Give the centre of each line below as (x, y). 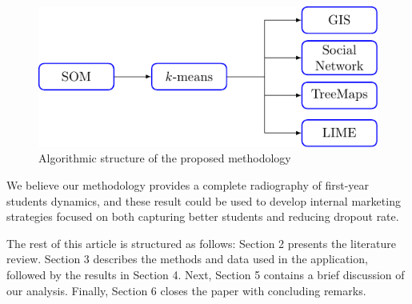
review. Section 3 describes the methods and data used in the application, (187, 259)
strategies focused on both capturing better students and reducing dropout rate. (203, 216)
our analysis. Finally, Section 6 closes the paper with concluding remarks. (186, 290)
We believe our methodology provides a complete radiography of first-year (188, 184)
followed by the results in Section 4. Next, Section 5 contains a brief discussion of (206, 274)
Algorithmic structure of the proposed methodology (165, 158)
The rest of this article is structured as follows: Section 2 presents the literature (201, 243)
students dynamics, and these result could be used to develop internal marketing (204, 200)
